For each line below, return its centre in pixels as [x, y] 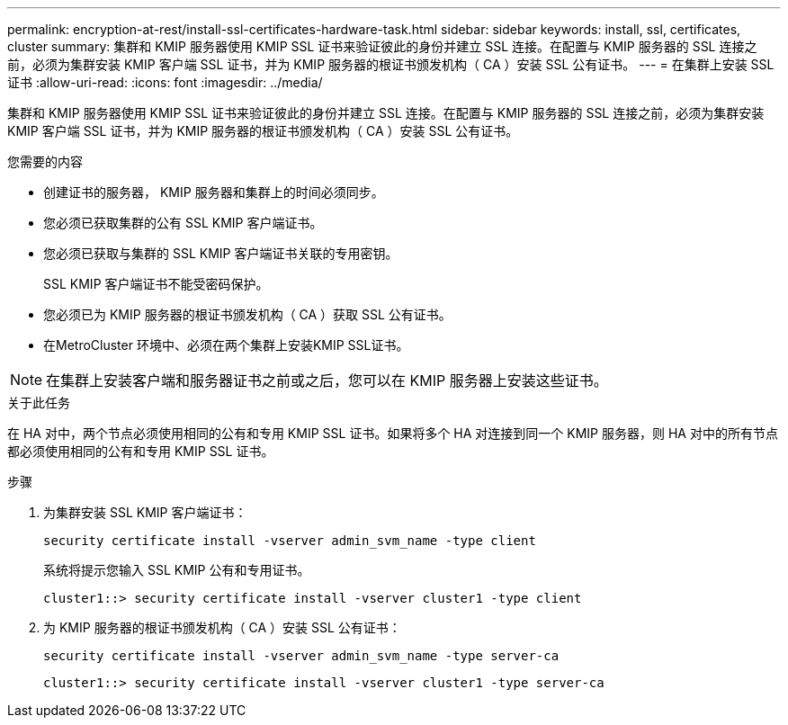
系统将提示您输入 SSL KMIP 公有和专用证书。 [177, 570]
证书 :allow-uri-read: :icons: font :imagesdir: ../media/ [165, 82]
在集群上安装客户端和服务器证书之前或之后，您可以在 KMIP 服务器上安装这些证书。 [327, 380]
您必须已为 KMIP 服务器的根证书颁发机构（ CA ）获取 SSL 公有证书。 [247, 314]
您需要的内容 [45, 161]
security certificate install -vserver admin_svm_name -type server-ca [301, 656]
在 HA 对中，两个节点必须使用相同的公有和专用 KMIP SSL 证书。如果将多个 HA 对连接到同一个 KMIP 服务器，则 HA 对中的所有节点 [393, 433]
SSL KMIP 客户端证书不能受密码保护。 [156, 284]
